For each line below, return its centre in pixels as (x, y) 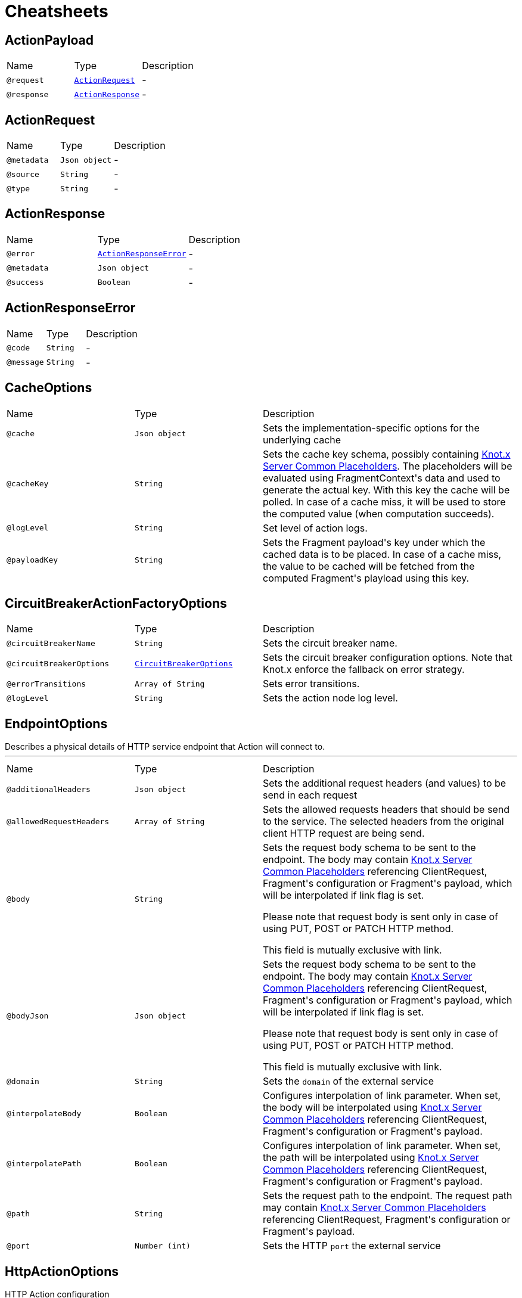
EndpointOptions (56, 723)
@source (23, 174)
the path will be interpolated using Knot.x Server (371, 1158)
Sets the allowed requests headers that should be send (386, 810)
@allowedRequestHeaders (58, 821)
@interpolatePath (44, 1163)
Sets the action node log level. (330, 698)
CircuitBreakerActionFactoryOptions (116, 603)
